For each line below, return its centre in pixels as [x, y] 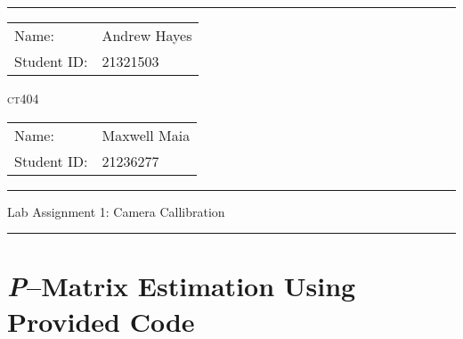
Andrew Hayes [147, 35]
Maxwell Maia [146, 135]
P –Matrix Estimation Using [182, 286]
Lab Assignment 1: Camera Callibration [116, 211]
